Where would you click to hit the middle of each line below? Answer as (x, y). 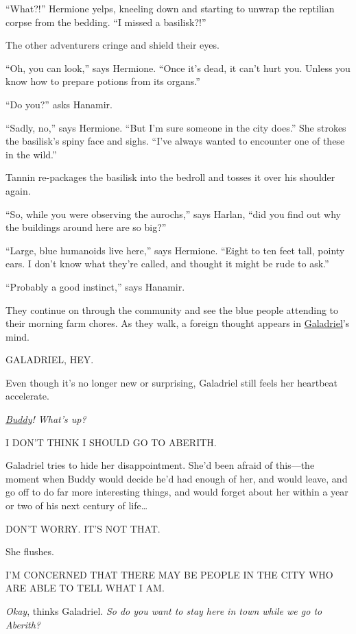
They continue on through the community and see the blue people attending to (172, 309)
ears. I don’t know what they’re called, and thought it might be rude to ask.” (167, 264)
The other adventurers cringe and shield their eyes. (112, 45)
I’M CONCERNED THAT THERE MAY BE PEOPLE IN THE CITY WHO (169, 574)
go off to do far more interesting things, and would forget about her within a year (177, 492)
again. (18, 190)
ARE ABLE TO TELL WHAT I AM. (85, 588)
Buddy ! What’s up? (46, 419)
